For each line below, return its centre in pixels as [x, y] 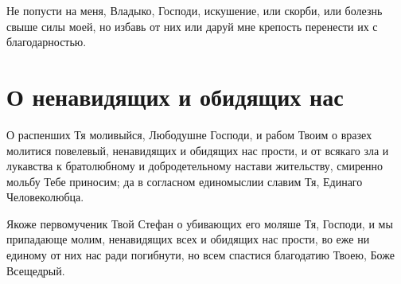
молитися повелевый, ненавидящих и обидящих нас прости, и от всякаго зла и [198, 150]
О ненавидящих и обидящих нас [175, 96]
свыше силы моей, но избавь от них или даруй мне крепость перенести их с [192, 26]
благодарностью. [47, 42]
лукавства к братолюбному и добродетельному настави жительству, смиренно [195, 166]
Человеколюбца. [45, 197]
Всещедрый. [36, 270]
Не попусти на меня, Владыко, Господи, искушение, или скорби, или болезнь [195, 10]
